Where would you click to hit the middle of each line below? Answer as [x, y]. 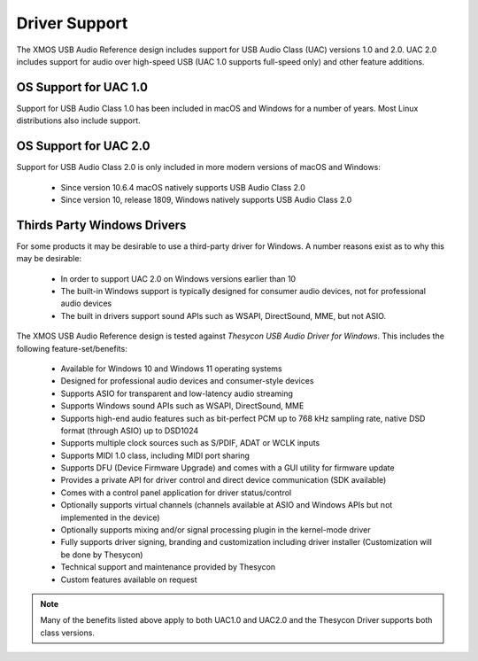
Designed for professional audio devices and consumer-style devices [187, 381]
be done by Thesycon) [102, 555]
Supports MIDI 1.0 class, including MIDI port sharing [155, 455]
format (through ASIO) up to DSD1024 [130, 431]
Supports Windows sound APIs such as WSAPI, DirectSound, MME [182, 406]
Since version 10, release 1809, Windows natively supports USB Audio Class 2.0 [206, 199]
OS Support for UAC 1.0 [82, 87]
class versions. [67, 633]
